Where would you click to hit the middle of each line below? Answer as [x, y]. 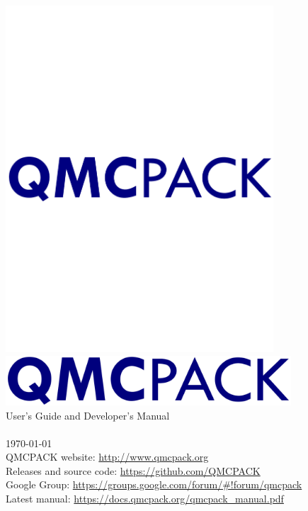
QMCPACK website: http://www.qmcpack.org [107, 457]
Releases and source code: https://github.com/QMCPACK [133, 470]
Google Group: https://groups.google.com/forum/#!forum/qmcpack [154, 484]
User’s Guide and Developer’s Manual [88, 415]
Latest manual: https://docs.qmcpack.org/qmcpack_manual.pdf [145, 499]
